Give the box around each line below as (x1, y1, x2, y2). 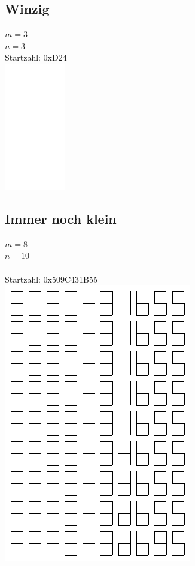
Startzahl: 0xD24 (5, 51, 67, 64)
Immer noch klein (5, 209, 117, 227)
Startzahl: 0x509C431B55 (5, 272, 98, 285)
